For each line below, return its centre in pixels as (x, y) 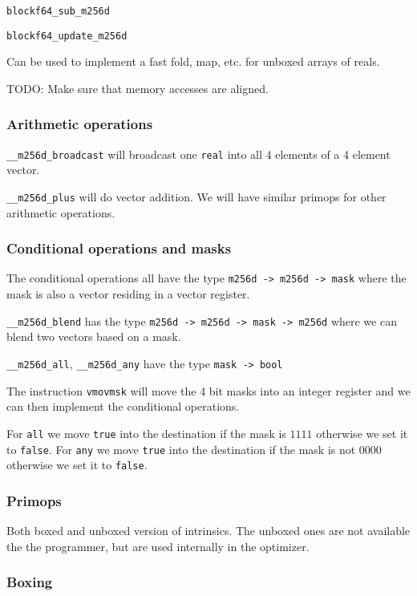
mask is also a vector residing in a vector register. (128, 294)
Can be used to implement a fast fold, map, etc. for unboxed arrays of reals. (193, 61)
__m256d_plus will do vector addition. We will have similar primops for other (196, 196)
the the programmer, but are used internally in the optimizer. (158, 546)
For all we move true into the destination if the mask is (146, 433)
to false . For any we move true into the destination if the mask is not (181, 449)
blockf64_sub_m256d (58, 11)
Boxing (30, 582)
